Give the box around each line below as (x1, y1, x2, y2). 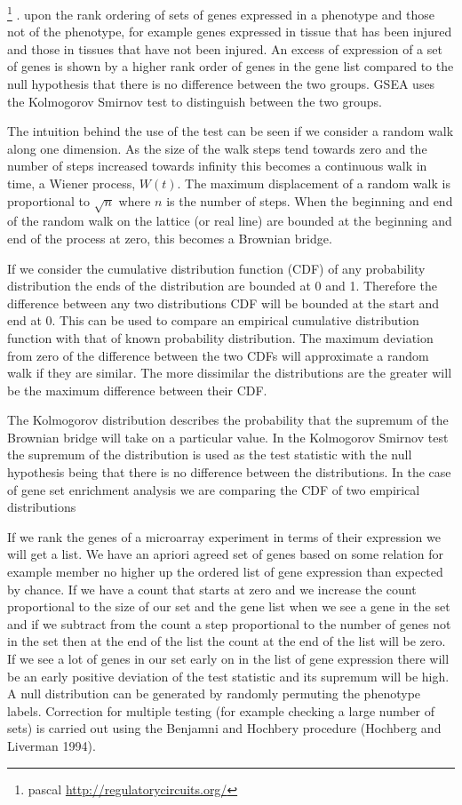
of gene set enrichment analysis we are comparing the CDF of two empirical (7, 480, 420, 498)
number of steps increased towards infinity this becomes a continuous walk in (7, 156, 427, 175)
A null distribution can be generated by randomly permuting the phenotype (7, 684, 421, 703)
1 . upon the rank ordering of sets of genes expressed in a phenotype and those (7, 3, 434, 23)
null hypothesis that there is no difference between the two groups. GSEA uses (7, 75, 435, 93)
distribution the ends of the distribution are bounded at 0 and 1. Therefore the (7, 276, 437, 295)
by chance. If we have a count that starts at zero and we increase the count (7, 579, 417, 598)
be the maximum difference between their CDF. (7, 380, 267, 399)
